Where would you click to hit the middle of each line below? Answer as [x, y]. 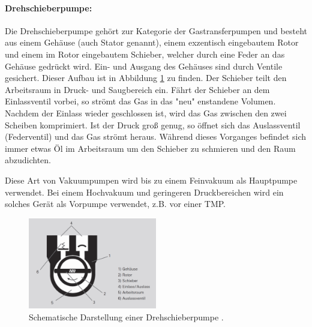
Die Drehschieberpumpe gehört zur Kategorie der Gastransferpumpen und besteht [156, 30]
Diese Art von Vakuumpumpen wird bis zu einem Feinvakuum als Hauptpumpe [151, 180]
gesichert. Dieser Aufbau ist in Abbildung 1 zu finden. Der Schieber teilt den [146, 78]
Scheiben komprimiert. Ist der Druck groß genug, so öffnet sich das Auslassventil [153, 124]
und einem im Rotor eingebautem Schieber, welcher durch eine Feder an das [145, 54]
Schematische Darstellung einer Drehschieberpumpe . [126, 316]
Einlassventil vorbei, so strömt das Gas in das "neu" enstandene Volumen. [140, 101]
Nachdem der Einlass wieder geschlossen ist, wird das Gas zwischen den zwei [146, 112]
